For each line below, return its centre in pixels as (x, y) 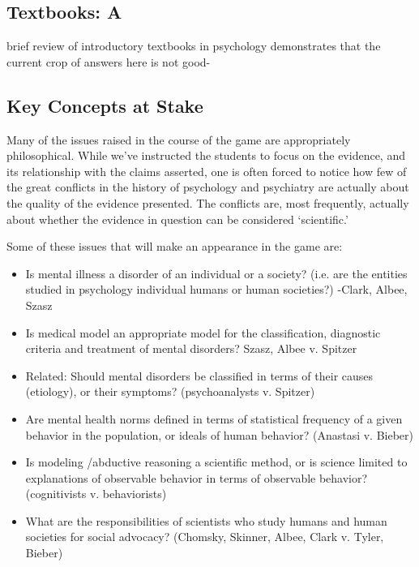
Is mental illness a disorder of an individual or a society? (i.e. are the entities (216, 273)
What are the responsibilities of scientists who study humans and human (206, 520)
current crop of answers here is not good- (109, 61)
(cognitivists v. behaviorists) (96, 494)
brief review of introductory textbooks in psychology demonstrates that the (194, 46)
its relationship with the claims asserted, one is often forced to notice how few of (207, 171)
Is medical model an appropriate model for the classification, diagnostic (203, 332)
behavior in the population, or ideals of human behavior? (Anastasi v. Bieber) (219, 434)
